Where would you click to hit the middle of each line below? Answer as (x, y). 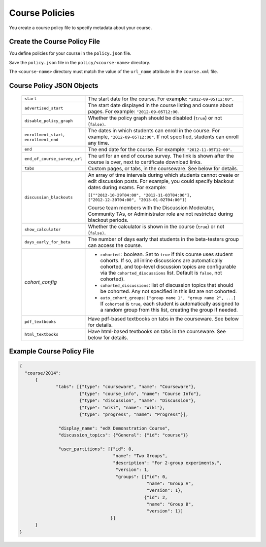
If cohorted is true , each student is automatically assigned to (170, 304)
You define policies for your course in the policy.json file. (70, 53)
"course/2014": (43, 373)
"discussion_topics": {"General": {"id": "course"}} (123, 435)
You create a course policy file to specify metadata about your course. (81, 28)
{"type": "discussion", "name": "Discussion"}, (138, 401)
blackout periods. (108, 220)
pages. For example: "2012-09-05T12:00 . (133, 111)
